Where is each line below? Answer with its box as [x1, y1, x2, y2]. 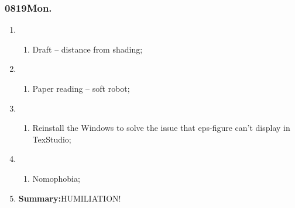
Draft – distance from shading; [32, 43, 143, 55]
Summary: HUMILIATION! [18, 192, 121, 204]
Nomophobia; [32, 172, 80, 184]
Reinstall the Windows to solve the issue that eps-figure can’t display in [32, 122, 290, 134]
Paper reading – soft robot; [32, 82, 130, 94]
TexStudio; [32, 133, 71, 145]
